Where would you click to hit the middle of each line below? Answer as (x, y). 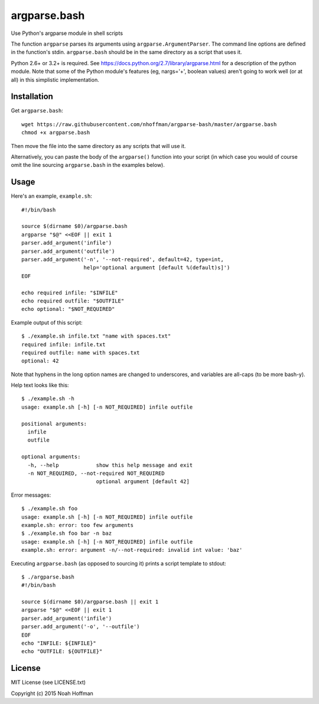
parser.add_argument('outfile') (68, 251)
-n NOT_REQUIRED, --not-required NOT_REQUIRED (96, 473)
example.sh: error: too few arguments (78, 525)
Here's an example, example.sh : (52, 196)
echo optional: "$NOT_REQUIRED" (68, 309)
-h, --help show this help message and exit (110, 465)
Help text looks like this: (40, 385)
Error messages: (31, 495)
